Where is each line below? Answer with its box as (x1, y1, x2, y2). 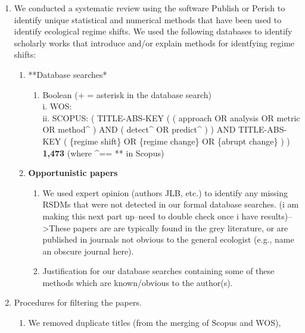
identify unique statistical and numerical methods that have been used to (14, 13, 282, 26)
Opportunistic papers (28, 166, 118, 179)
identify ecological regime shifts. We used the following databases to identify (14, 25, 292, 37)
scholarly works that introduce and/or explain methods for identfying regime (14, 36, 295, 49)
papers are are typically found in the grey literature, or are (73, 221, 288, 234)
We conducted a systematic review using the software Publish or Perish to (14, 2, 285, 14)
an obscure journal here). (42, 244, 134, 257)
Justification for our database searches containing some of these (42, 265, 275, 277)
